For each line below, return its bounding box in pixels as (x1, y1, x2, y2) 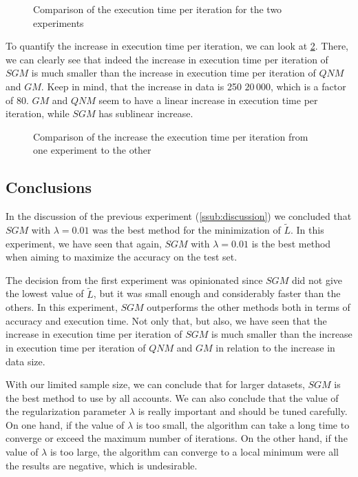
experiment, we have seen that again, (6, 236, 162, 250)
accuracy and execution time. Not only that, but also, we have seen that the (6, 313, 327, 327)
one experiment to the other (33, 143, 151, 157)
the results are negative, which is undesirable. (6, 458, 198, 472)
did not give (291, 272, 343, 287)
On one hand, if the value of (6, 417, 125, 432)
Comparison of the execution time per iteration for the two (33, 2, 282, 16)
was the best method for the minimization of (92, 222, 281, 236)
